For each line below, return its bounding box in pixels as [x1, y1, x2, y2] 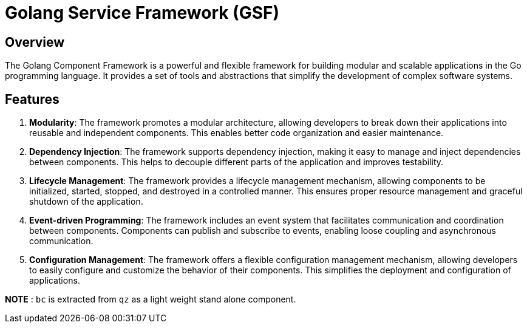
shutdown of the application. [29, 196, 143, 207]
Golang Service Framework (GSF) [5, 2, 280, 23]
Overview [5, 34, 65, 50]
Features [5, 91, 59, 107]
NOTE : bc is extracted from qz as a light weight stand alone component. [5, 294, 296, 305]
